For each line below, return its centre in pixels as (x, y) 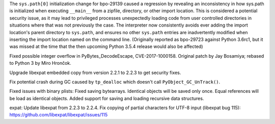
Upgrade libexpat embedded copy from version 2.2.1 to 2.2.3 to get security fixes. (95, 72)
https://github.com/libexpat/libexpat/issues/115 (59, 115)
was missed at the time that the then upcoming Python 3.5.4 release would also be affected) (106, 46)
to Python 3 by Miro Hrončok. (40, 63)
